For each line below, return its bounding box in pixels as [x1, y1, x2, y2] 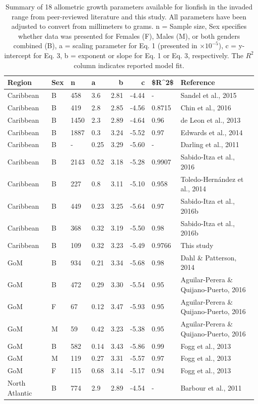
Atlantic [7, 387, 32, 398]
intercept [4, 50, 31, 60]
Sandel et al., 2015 [180, 90, 237, 100]
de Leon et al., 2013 [180, 114, 241, 125]
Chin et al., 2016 [180, 102, 231, 112]
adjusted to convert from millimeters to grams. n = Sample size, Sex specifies [11, 21, 247, 31]
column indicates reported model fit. [73, 60, 185, 70]
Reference [180, 77, 215, 87]
